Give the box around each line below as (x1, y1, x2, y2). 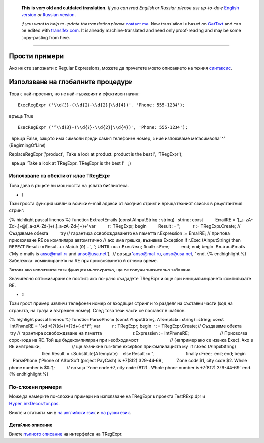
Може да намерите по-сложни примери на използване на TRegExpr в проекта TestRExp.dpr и (9, 394, 205, 399)
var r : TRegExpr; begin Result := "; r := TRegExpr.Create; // (89, 223, 241, 229)
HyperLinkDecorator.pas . (9, 400, 60, 406)
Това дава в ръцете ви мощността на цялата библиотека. (9, 183, 129, 189)
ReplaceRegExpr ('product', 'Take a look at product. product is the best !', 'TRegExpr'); (9, 151, 183, 157)
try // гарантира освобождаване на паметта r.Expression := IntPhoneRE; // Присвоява (10, 330, 248, 336)
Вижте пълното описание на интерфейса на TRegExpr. (9, 431, 123, 437)
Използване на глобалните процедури (9, 78, 133, 86)
